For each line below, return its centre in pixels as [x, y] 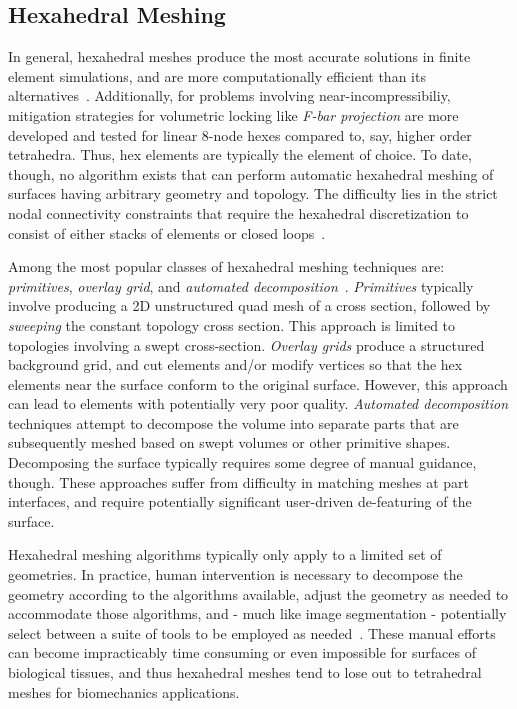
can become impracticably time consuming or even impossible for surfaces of [242, 652]
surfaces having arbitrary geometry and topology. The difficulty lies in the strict [253, 193]
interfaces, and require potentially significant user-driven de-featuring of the [240, 501]
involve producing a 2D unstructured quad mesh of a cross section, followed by [249, 305]
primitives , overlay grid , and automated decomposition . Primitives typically [241, 285]
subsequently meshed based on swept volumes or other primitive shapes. [229, 442]
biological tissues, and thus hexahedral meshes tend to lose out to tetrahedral [245, 672]
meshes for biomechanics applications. [124, 691]
